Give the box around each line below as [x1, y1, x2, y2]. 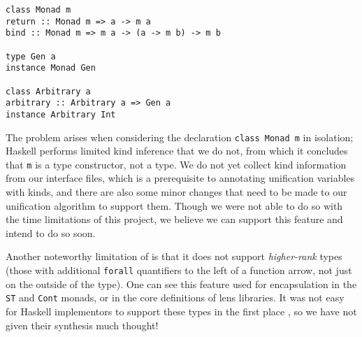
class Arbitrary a [6, 86, 91, 96]
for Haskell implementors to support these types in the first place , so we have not [6, 303, 357, 318]
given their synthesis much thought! [6, 317, 159, 332]
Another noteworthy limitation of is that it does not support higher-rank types [6, 249, 342, 264]
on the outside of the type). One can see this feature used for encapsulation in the [6, 276, 357, 291]
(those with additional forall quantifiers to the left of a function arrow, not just [6, 263, 352, 278]
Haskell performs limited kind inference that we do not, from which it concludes [6, 143, 348, 158]
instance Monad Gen [6, 63, 96, 73]
